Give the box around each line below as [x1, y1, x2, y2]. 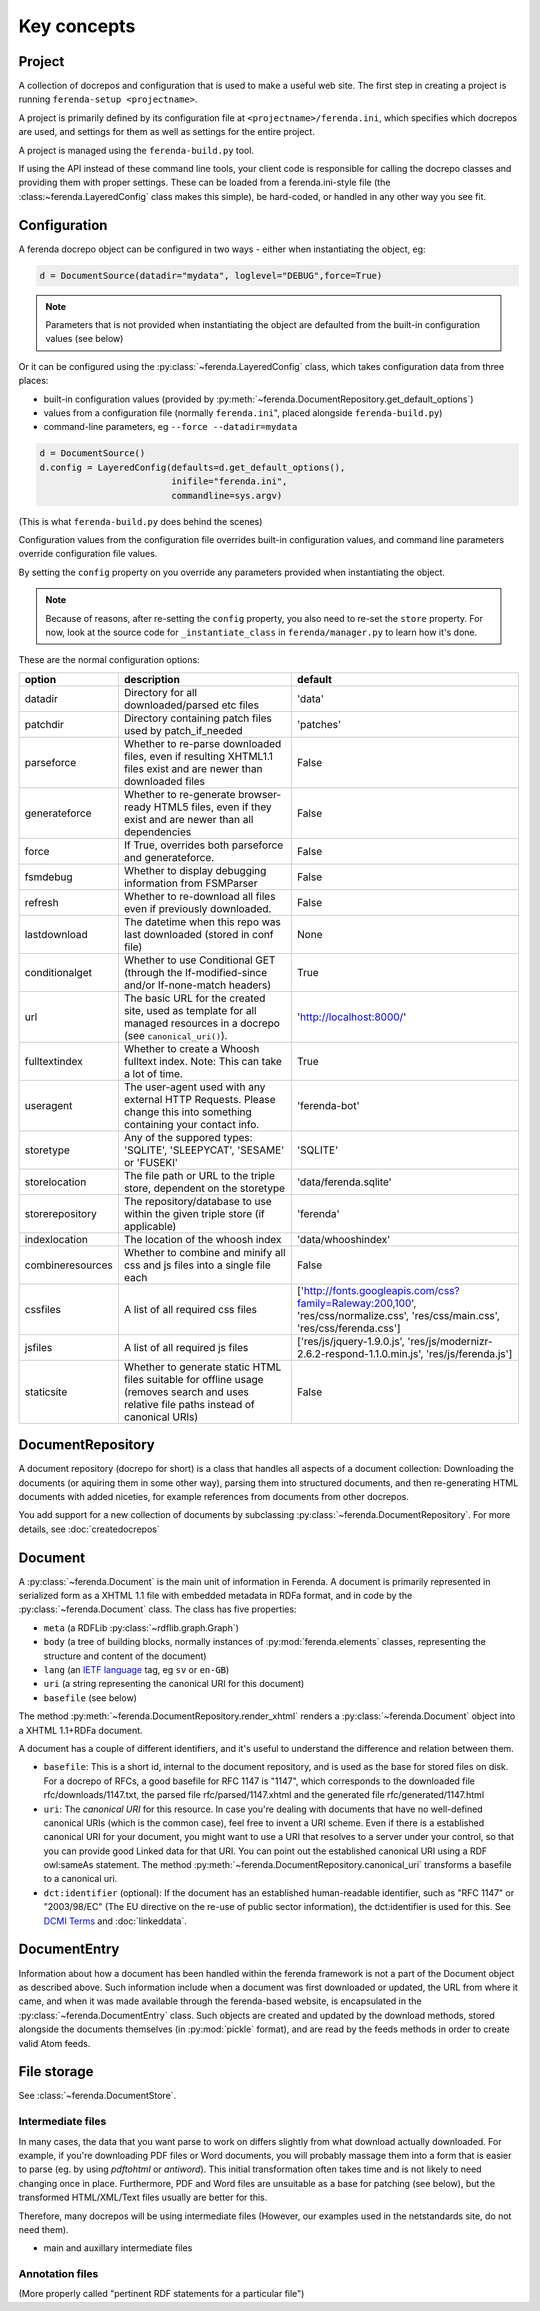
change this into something [123, 1105, 252, 1119]
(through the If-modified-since [123, 965, 268, 979]
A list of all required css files [123, 1302, 257, 1316]
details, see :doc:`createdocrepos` [18, 1523, 160, 1535]
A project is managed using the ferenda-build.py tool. [18, 144, 255, 156]
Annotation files [18, 2267, 99, 2281]
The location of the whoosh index [123, 1232, 282, 1246]
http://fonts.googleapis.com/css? [303, 1283, 460, 1297]
